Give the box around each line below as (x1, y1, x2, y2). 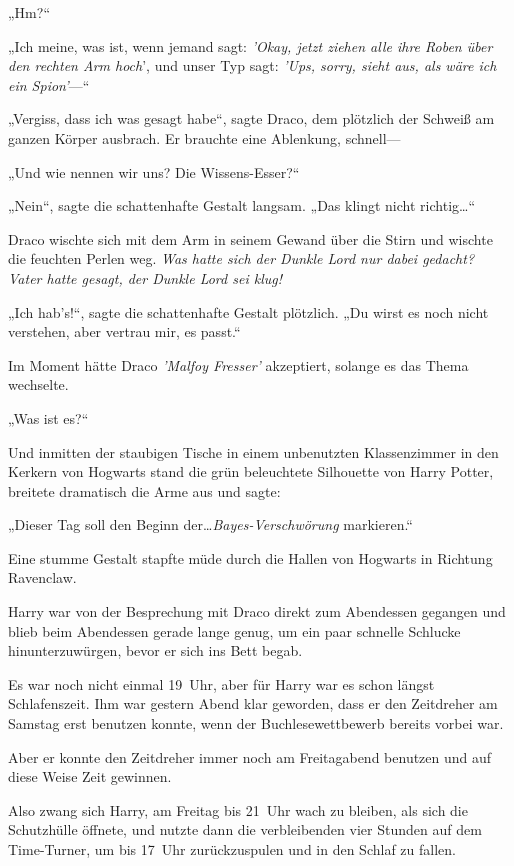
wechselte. (8, 374, 69, 395)
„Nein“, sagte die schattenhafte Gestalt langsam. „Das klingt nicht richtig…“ (8, 195, 476, 216)
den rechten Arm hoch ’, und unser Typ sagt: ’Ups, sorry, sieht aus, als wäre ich (8, 55, 497, 76)
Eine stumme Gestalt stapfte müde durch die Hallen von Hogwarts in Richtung (8, 547, 493, 568)
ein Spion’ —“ (8, 74, 90, 95)
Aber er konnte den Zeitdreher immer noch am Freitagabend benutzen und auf (8, 746, 492, 767)
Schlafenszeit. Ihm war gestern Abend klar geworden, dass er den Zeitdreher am (8, 693, 498, 714)
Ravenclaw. (8, 567, 77, 588)
